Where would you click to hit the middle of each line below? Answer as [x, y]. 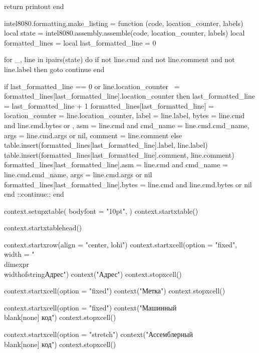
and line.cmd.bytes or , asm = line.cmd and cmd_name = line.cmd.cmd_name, [127, 125]
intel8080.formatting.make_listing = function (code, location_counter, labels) [124, 23]
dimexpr [17, 264]
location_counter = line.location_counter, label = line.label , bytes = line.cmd [124, 115]
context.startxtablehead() [43, 228]
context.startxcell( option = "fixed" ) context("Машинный [90, 307]
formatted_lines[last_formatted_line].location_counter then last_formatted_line [129, 96]
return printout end [34, 6]
